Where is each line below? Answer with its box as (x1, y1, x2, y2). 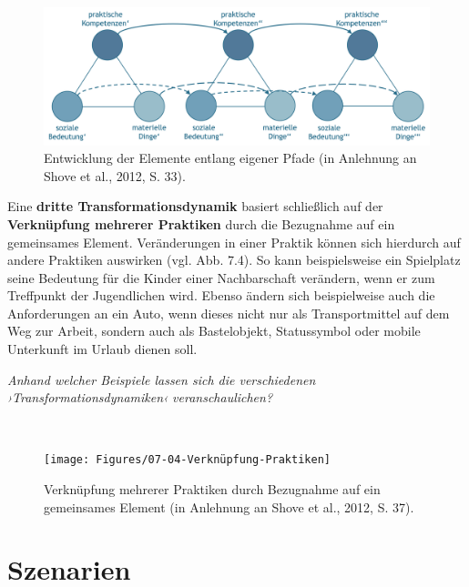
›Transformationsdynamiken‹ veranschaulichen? (7, 388, 273, 407)
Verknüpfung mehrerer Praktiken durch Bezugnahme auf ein (44, 480, 381, 499)
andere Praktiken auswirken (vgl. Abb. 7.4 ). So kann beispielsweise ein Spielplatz (7, 250, 461, 269)
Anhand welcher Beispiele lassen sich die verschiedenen (7, 369, 316, 389)
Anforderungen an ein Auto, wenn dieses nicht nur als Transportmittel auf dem (7, 303, 450, 322)
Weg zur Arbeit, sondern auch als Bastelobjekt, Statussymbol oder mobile (7, 321, 421, 340)
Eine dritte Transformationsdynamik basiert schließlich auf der (7, 197, 383, 216)
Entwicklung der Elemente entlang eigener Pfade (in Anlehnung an (44, 148, 417, 167)
